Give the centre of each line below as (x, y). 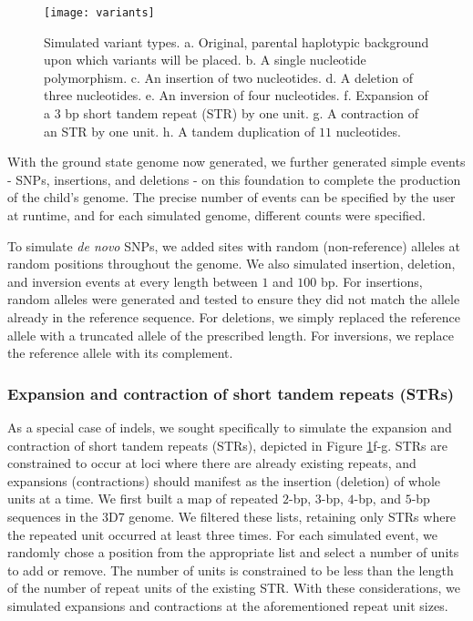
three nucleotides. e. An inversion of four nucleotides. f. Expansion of (236, 95)
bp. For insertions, (372, 281)
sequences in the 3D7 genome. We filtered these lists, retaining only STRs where (232, 516)
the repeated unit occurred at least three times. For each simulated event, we (222, 534)
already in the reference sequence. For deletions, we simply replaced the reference (234, 316)
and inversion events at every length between (133, 281)
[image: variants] (99, 13)
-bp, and (377, 499)
